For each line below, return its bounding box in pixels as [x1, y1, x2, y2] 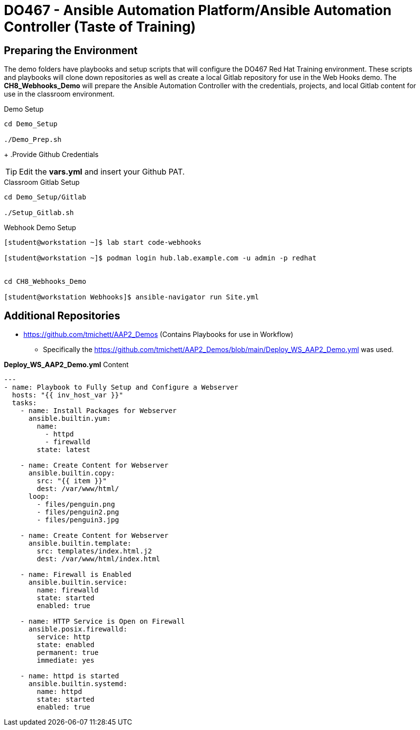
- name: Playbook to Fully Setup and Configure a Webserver [4, 383, 239, 392]
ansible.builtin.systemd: [28, 680, 127, 688]
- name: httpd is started [20, 672, 120, 680]
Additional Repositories [4, 309, 120, 322]
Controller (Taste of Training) [4, 19, 196, 35]
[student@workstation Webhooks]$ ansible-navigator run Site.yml [4, 293, 259, 301]
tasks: [12, 399, 37, 407]
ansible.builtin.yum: [28, 414, 111, 423]
